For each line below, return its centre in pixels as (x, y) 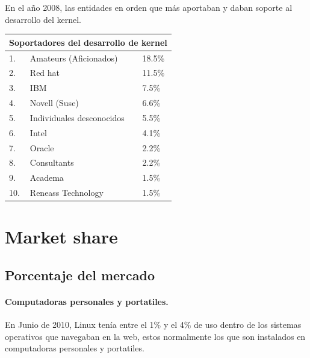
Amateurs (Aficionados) (74, 58)
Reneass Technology (67, 193)
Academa (47, 177)
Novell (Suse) (54, 103)
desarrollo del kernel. (43, 19)
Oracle (42, 147)
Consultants (52, 162)
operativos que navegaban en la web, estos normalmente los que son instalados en (155, 336)
